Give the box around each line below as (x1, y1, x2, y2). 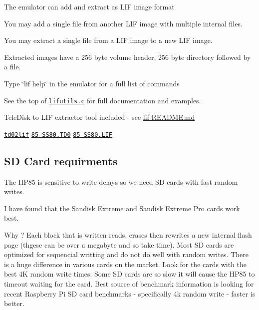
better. (4, 298, 24, 309)
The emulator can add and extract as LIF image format (4, 1, 175, 11)
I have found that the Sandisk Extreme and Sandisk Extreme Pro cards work (4, 203, 240, 213)
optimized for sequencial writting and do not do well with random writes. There (4, 249, 249, 260)
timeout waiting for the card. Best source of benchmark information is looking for (4, 279, 254, 289)
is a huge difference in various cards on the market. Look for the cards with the (4, 259, 247, 269)
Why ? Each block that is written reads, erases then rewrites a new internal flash (4, 230, 252, 240)
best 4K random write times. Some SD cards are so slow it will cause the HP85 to (4, 269, 255, 279)
